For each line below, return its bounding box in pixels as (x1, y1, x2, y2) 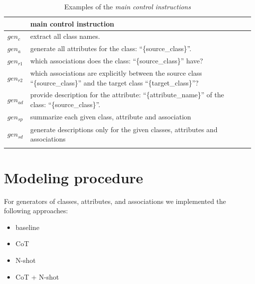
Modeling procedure (4, 167, 143, 187)
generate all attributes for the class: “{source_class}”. (30, 43, 192, 54)
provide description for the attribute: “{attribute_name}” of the (30, 89, 224, 100)
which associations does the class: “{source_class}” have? (30, 56, 203, 66)
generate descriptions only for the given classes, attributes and (30, 124, 218, 134)
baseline (15, 222, 40, 232)
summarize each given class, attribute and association (30, 112, 191, 122)
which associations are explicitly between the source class (30, 67, 202, 78)
